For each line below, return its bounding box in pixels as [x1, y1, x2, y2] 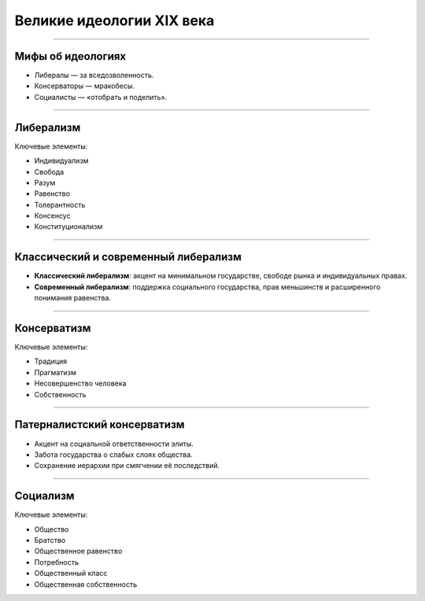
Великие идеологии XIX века [14, 12, 215, 29]
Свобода [34, 167, 65, 176]
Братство [34, 536, 66, 545]
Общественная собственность [34, 579, 138, 589]
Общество [34, 524, 69, 534]
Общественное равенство [34, 547, 123, 556]
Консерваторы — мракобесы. [34, 81, 135, 90]
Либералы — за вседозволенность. [34, 71, 154, 80]
